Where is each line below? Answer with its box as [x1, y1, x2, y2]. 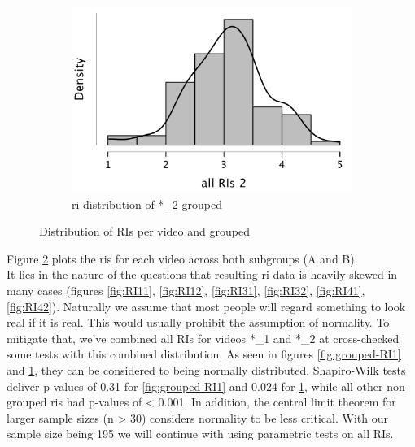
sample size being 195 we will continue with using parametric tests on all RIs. [7, 425, 394, 442]
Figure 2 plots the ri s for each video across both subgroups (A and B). [7, 250, 358, 267]
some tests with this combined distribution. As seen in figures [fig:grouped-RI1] [7, 345, 401, 362]
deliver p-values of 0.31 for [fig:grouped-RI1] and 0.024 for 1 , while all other [7, 377, 383, 394]
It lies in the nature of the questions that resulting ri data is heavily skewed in [7, 266, 398, 283]
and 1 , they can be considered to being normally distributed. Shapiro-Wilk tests [7, 362, 406, 379]
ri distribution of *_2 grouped [72, 195, 222, 212]
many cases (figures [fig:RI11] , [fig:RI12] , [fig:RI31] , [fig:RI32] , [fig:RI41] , [7, 282, 365, 299]
